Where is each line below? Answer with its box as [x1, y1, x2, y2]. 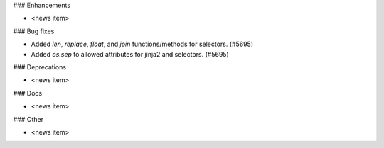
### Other [13, 115, 44, 123]
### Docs [13, 89, 43, 97]
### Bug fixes [13, 27, 55, 35]
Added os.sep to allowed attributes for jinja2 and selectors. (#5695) [31, 50, 229, 58]
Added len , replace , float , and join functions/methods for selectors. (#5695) [31, 40, 254, 49]
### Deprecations [13, 62, 67, 71]
